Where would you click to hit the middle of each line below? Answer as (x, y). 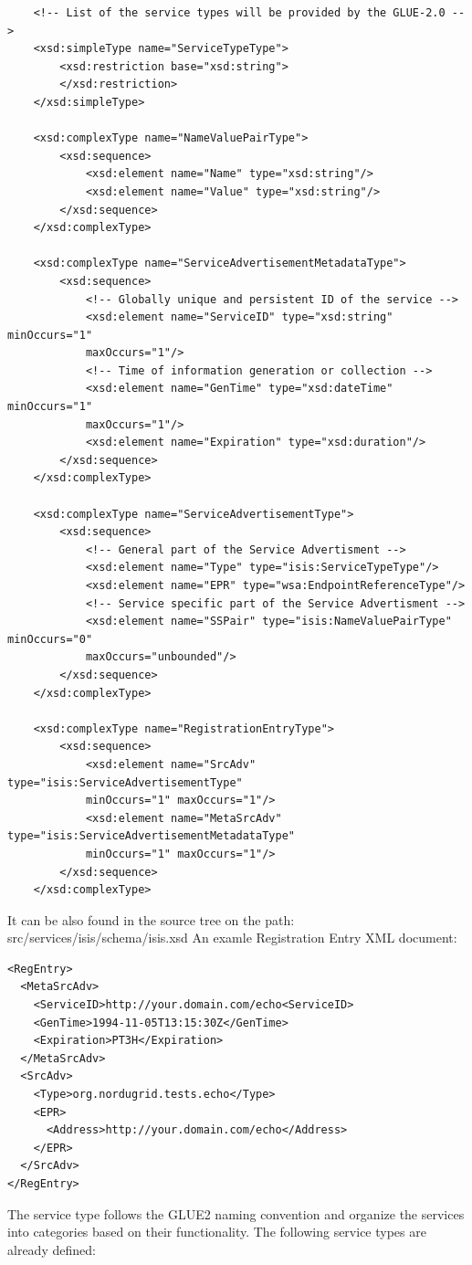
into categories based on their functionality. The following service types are (217, 1232)
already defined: (52, 1249)
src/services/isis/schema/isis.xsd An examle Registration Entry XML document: (232, 938)
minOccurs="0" (50, 639)
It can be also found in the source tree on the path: (151, 919)
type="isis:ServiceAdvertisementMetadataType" (151, 836)
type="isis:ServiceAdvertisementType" (125, 782)
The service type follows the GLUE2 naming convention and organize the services (236, 1213)
